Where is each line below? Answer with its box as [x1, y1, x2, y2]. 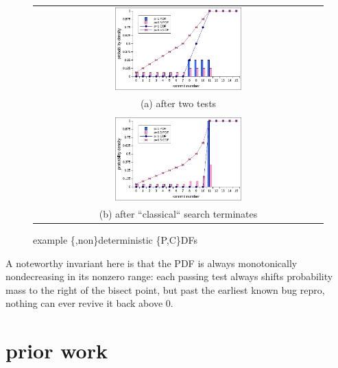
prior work [5, 336, 108, 365]
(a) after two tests [140, 96, 217, 111]
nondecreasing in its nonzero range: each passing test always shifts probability [5, 269, 333, 284]
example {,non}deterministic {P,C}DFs [33, 233, 197, 247]
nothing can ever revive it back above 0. [5, 296, 173, 310]
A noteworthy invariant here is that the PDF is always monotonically [5, 255, 298, 270]
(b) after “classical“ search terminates [99, 206, 258, 220]
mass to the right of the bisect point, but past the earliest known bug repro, [5, 282, 325, 297]
